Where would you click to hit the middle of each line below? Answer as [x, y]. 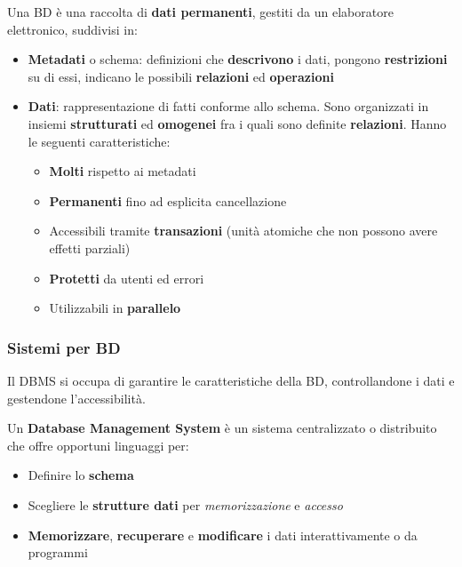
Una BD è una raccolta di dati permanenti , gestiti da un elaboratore [200, 12]
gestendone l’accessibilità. [76, 398]
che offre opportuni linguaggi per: [98, 445]
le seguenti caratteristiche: [99, 141]
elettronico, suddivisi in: [72, 29]
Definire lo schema [81, 475]
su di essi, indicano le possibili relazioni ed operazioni [181, 76]
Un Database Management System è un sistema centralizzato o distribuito [222, 428]
